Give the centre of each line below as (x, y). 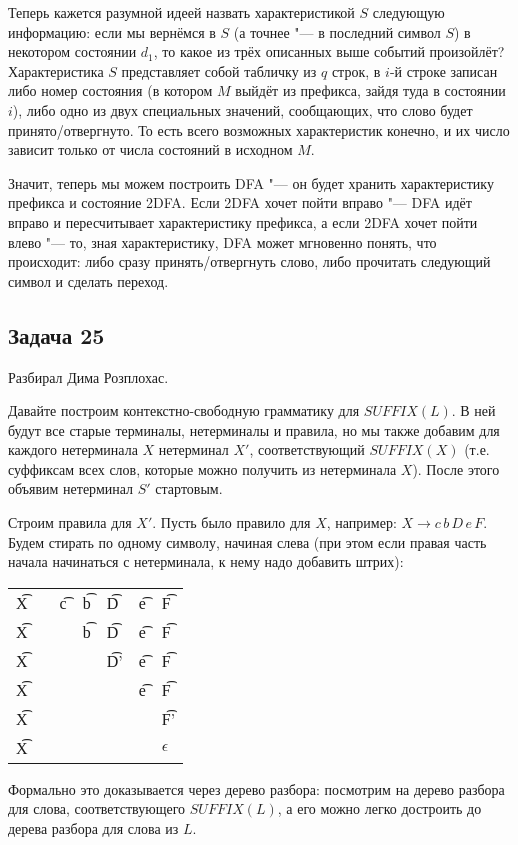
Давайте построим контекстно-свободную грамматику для (184, 410)
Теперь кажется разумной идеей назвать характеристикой (181, 12)
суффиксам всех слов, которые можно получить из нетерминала (202, 468)
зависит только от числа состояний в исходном (150, 149)
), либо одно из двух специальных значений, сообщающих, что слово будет (242, 109)
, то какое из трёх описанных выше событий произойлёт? (329, 51)
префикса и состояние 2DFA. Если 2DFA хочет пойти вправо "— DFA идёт (240, 202)
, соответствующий (307, 449)
